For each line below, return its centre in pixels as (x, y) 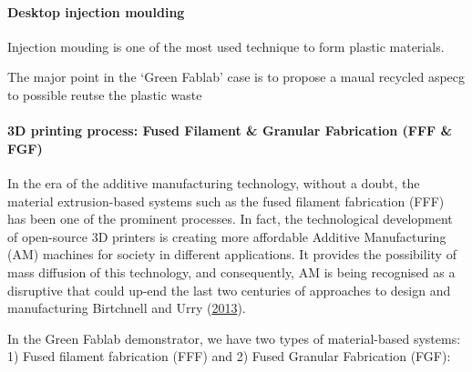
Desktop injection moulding (96, 11)
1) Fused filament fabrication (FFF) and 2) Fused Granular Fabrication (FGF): (229, 356)
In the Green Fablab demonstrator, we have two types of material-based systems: (234, 338)
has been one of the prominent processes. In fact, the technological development (230, 219)
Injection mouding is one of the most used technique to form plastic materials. (226, 46)
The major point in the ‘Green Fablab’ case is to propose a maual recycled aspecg (236, 77)
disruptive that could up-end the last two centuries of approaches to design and (229, 290)
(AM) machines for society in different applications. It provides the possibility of (232, 254)
